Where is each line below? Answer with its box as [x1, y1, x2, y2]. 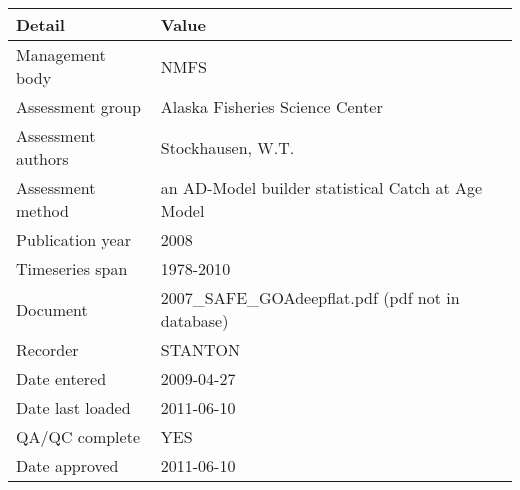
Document [16, 297, 88, 321]
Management [16, 43, 106, 66]
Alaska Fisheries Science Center [160, 95, 383, 118]
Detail [16, 13, 65, 36]
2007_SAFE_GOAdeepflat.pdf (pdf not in [160, 286, 460, 309]
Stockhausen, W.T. [160, 135, 295, 159]
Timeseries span [16, 257, 128, 280]
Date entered [16, 367, 107, 390]
